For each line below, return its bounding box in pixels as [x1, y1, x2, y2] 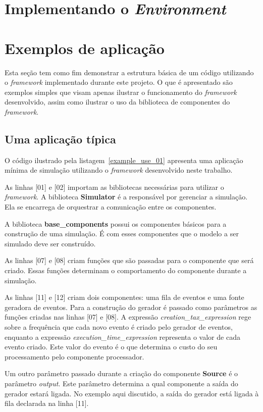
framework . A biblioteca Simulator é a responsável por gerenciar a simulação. [5, 191, 248, 202]
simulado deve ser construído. [5, 238, 96, 248]
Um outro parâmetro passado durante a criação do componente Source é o [5, 368, 238, 379]
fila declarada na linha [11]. [5, 398, 89, 408]
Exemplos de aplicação [5, 37, 165, 58]
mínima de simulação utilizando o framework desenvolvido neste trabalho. [5, 165, 233, 175]
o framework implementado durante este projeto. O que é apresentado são [5, 77, 233, 87]
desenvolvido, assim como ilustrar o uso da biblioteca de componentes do [5, 96, 230, 107]
